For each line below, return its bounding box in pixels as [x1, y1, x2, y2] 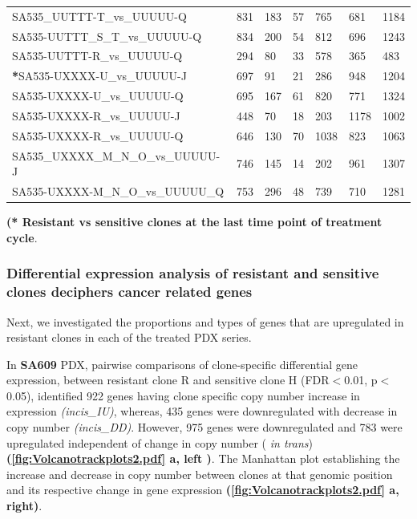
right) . [6, 497, 43, 514]
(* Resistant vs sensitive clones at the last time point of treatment [6, 213, 383, 230]
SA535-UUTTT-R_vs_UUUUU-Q [12, 47, 183, 64]
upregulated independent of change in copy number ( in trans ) [6, 434, 313, 451]
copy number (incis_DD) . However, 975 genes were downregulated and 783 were [6, 419, 403, 436]
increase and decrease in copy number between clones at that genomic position [6, 465, 393, 482]
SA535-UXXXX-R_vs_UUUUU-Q [12, 127, 184, 144]
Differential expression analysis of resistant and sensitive [6, 263, 379, 283]
